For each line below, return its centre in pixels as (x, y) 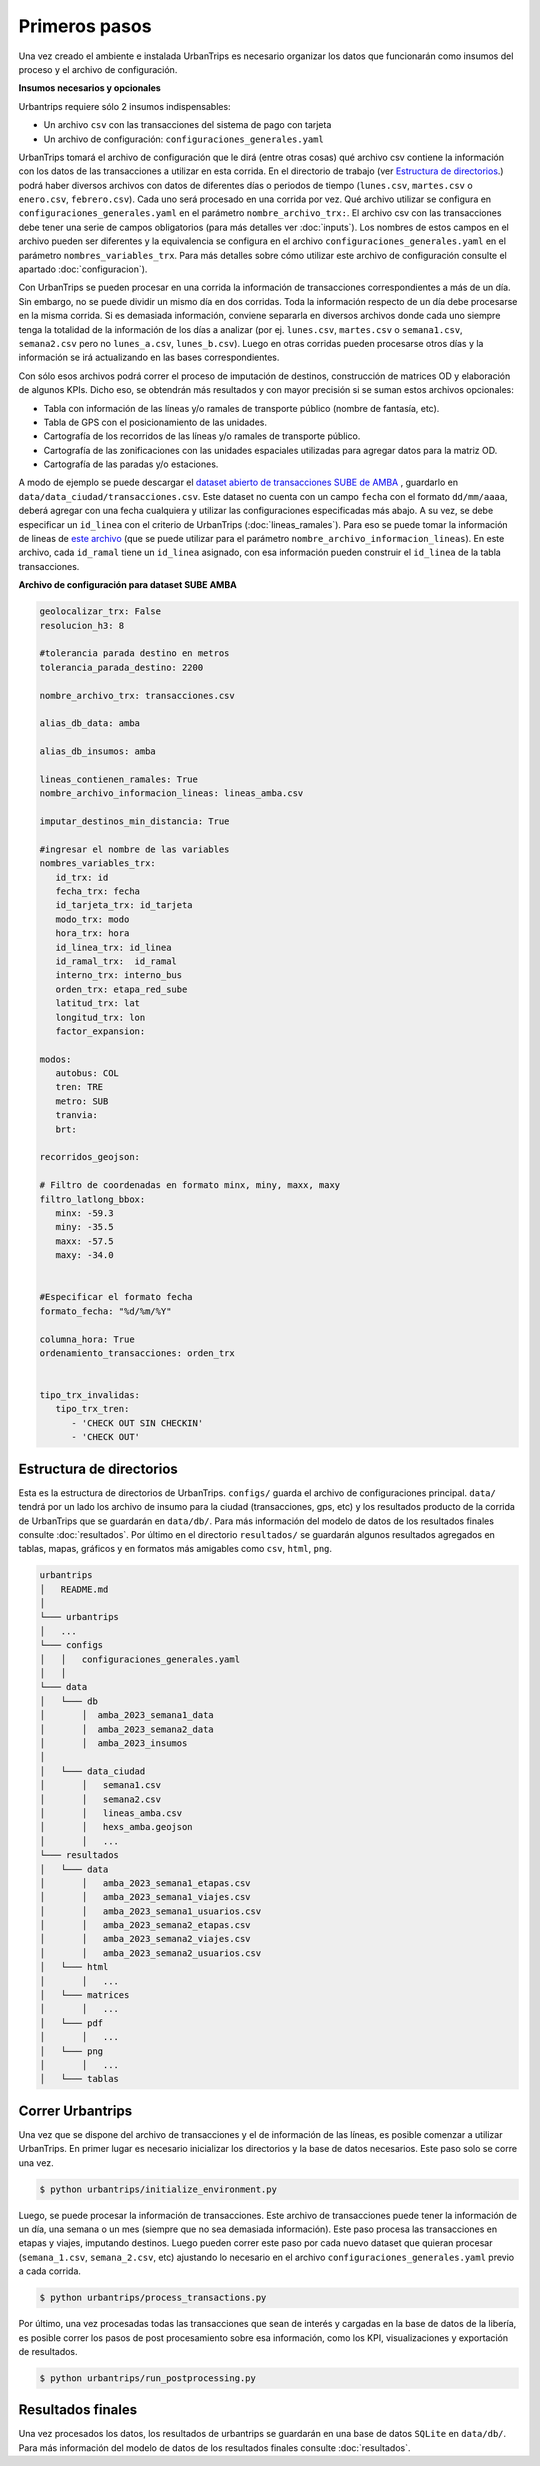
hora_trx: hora (92, 933)
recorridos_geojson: (89, 1157)
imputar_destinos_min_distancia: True (134, 821)
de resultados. (48, 2351)
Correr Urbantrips (75, 2110)
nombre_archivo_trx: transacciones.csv (137, 695)
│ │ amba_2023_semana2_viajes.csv (145, 1939)
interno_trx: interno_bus (119, 975)
